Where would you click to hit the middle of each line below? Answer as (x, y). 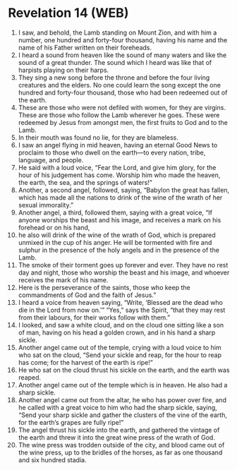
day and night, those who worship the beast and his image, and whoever (124, 272)
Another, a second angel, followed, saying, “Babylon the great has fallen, (124, 190)
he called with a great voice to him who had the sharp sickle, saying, (117, 407)
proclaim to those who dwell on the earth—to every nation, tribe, (112, 152)
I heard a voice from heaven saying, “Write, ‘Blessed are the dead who (120, 302)
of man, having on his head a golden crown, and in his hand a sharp (117, 332)
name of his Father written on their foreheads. (85, 47)
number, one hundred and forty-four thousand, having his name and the (123, 40)
